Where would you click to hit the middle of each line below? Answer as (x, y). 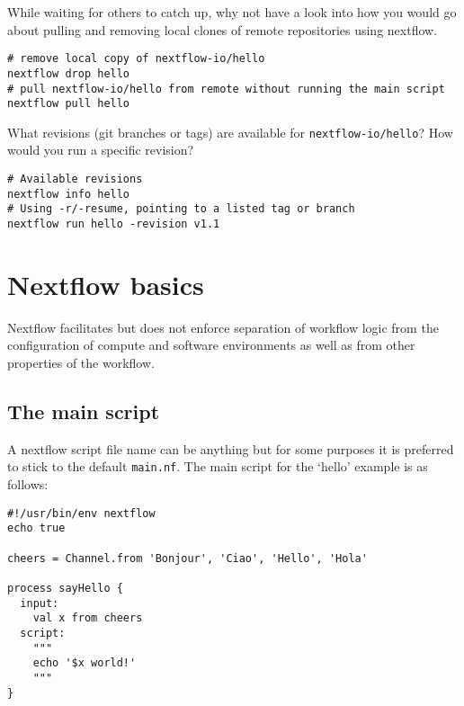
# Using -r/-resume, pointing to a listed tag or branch (181, 209)
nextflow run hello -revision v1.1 (114, 224)
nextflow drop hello (69, 73)
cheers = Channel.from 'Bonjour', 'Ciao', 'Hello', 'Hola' (187, 558)
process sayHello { (65, 588)
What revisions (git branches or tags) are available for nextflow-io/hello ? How (230, 132)
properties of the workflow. (81, 362)
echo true (36, 528)
